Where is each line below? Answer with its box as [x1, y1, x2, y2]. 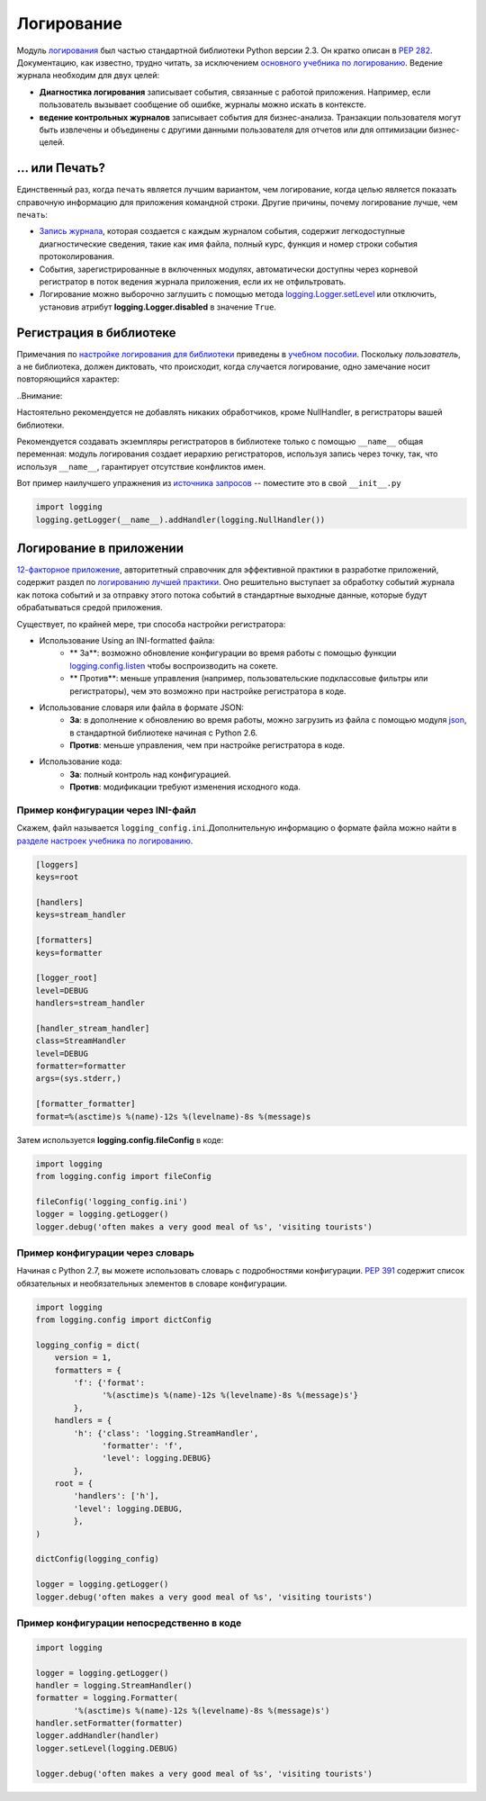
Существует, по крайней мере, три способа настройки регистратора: [16, 618, 286, 629]
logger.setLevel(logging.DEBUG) [35, 1742, 179, 1753]
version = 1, [54, 1353, 112, 1363]
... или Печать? [16, 160, 105, 176]
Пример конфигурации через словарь [16, 1247, 195, 1259]
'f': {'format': [73, 1377, 146, 1388]
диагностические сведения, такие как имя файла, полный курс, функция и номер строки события [39, 239, 418, 249]
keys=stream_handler [35, 910, 126, 920]
